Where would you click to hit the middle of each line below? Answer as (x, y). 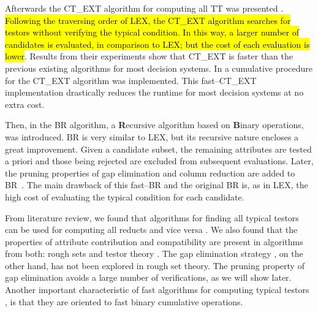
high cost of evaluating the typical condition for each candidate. (125, 196)
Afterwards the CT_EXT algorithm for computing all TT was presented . (144, 8)
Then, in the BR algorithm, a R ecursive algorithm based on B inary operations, (154, 125)
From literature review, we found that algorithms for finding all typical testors (152, 217)
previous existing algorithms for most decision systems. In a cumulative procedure (159, 68)
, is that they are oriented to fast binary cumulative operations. (124, 301)
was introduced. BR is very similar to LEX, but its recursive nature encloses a (152, 136)
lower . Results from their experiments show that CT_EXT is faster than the (149, 56)
